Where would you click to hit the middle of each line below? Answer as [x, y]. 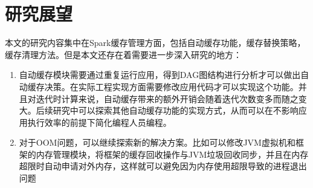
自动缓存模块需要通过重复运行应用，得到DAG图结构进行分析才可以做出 [160, 75]
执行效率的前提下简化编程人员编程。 [99, 122]
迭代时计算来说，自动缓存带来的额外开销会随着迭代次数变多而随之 [167, 98]
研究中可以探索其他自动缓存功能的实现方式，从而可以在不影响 [176, 110]
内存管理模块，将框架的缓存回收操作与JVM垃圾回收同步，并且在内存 [172, 154]
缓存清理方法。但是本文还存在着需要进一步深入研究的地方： [123, 54]
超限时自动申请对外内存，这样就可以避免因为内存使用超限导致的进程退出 [163, 166]
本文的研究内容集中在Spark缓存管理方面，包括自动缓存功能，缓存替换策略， [155, 43]
